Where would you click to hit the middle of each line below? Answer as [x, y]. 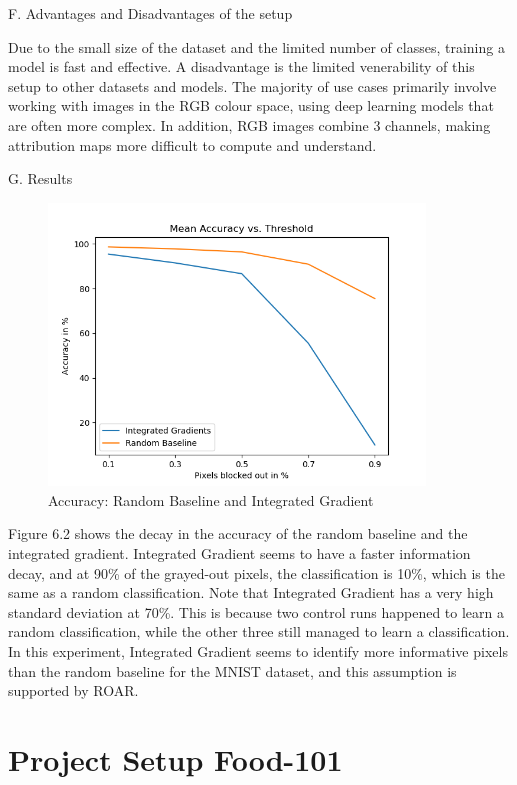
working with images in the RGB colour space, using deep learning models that [251, 105]
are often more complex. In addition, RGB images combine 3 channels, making [249, 124]
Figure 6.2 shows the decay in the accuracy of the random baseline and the [238, 533]
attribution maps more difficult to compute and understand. [192, 144]
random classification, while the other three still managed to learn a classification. [259, 631]
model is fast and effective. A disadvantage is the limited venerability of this [241, 66]
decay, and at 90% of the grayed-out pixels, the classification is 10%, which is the [256, 572]
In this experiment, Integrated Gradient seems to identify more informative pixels [258, 650]
